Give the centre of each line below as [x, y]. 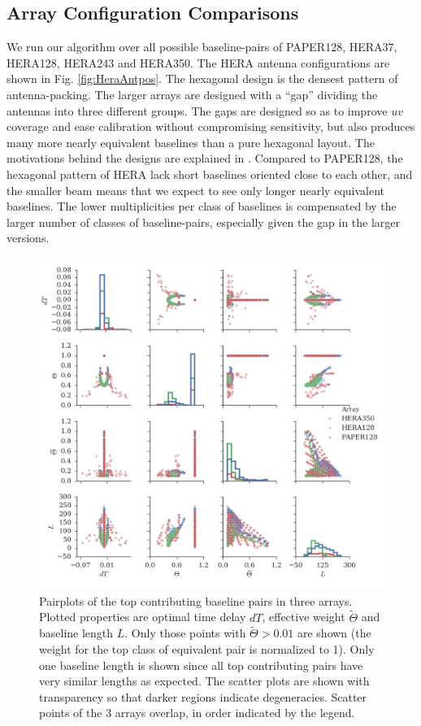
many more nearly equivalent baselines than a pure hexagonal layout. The [191, 142]
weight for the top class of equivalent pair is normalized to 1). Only [207, 649]
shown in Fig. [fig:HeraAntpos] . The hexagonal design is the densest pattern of [202, 78]
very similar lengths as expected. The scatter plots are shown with [204, 681]
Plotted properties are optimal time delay [143, 617]
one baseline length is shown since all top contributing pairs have [201, 665]
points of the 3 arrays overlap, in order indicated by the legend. [197, 713]
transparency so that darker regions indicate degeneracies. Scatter [203, 696]
